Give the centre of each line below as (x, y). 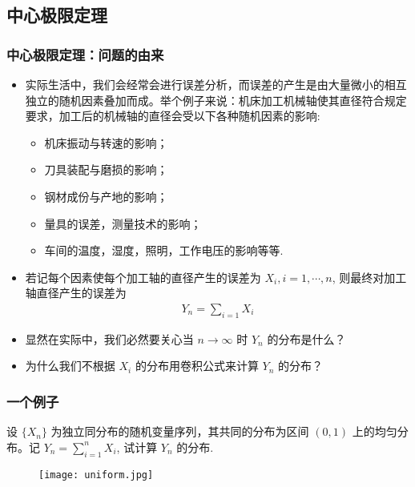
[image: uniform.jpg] (96, 475)
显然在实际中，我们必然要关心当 (109, 338)
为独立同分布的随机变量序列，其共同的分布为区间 (180, 431)
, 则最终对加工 (369, 277)
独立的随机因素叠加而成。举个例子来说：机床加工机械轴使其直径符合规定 (216, 100)
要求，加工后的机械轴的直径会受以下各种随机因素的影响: (173, 116)
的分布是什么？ (306, 338)
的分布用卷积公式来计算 (197, 366)
